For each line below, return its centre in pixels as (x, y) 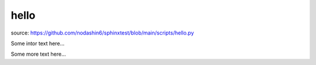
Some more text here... (39, 54)
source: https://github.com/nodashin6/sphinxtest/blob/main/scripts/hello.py (102, 33)
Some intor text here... (37, 43)
